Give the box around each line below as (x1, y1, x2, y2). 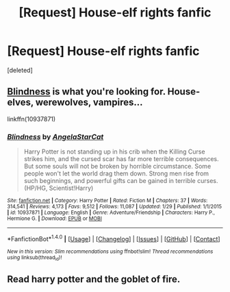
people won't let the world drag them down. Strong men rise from (23, 169, 209, 178)
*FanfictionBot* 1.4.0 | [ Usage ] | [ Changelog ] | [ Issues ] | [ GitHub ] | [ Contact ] (7, 234, 220, 243)
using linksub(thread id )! (7, 254, 62, 262)
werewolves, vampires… (35, 97, 143, 108)
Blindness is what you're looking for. (7, 86, 166, 97)
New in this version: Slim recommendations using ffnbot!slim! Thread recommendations (7, 248, 214, 255)
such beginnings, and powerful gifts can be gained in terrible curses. (23, 177, 218, 185)
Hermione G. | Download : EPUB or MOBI (7, 215, 103, 222)
